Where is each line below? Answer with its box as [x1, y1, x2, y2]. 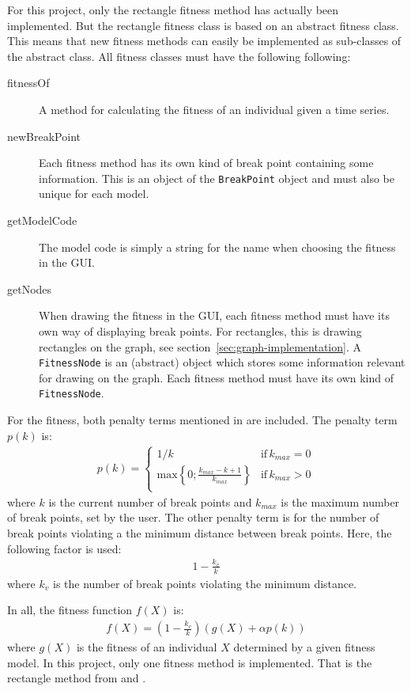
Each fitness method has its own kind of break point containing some [39, 154, 374, 171]
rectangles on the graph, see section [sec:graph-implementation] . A [39, 338, 361, 355]
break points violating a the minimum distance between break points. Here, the [7, 525, 392, 541]
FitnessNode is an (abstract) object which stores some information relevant [39, 354, 405, 370]
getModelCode [7, 212, 77, 228]
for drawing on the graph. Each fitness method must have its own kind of [39, 369, 394, 385]
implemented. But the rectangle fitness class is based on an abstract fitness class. [7, 17, 399, 33]
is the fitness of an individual [76, 639, 217, 655]
